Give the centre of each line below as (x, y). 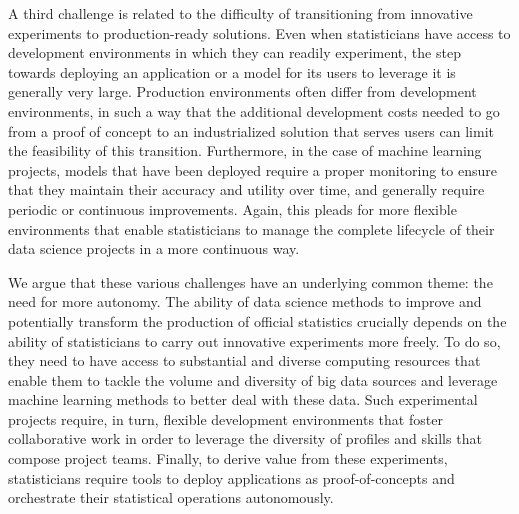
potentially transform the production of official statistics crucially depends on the (257, 320)
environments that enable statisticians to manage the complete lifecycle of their (251, 228)
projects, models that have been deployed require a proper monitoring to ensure (252, 169)
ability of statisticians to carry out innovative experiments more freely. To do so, (254, 340)
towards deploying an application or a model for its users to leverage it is (232, 71)
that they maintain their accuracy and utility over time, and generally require (246, 189)
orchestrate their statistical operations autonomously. (171, 497)
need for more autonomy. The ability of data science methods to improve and (245, 301)
